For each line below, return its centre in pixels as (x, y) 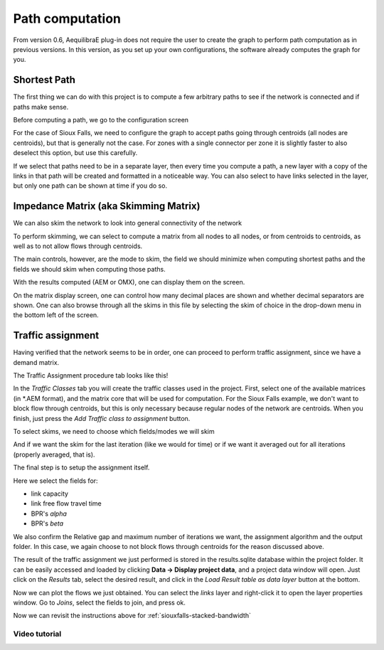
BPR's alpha (49, 513)
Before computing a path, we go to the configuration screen (101, 120)
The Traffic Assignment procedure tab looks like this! (91, 375)
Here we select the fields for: (56, 481)
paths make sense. (41, 107)
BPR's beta (47, 523)
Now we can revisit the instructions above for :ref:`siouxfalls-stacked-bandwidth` (132, 616)
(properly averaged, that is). (54, 454)
